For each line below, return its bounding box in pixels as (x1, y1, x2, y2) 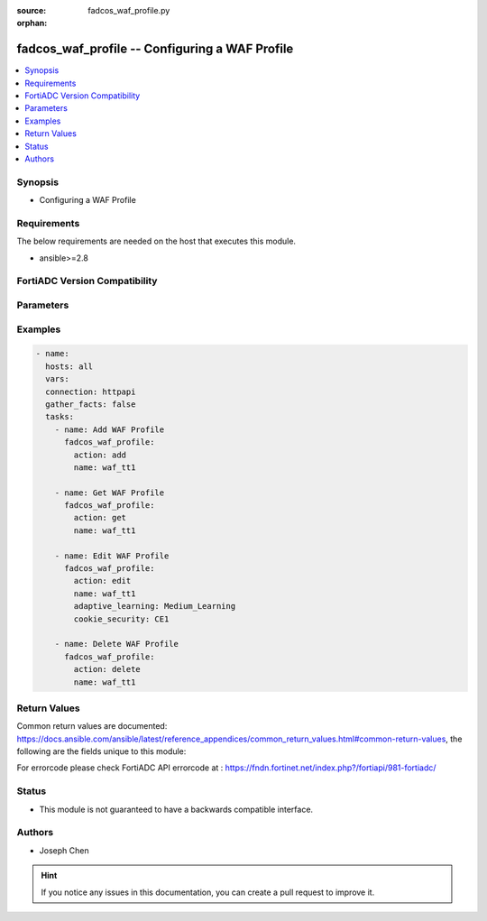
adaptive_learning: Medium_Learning (73, 601, 236, 612)
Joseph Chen (39, 844, 89, 856)
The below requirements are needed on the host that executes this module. (16, 235, 297, 247)
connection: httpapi (45, 386, 136, 397)
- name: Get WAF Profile (54, 487, 165, 498)
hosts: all (45, 361, 94, 372)
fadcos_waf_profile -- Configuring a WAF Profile (16, 41, 294, 57)
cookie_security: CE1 (73, 613, 170, 624)
